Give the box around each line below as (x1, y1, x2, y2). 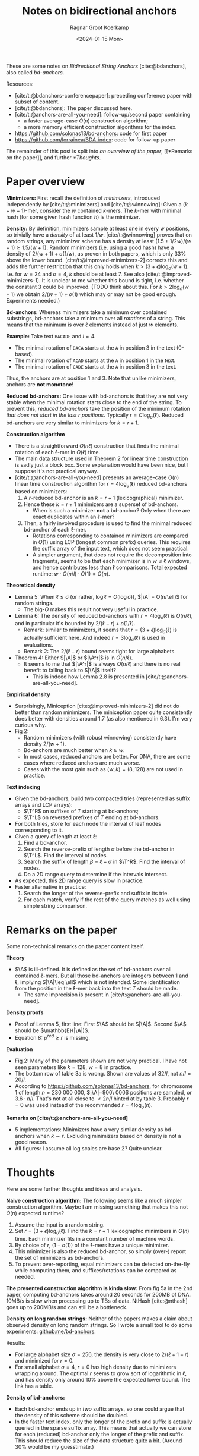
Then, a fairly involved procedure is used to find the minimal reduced (23, 520, 192, 527)
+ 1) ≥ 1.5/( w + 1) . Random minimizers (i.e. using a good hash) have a (6, 244, 174, 251)
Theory (6, 954, 25, 961)
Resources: (6, 80, 34, 87)
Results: (6, 1339, 26, 1346)
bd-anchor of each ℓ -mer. (23, 526, 87, 533)
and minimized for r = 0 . (14, 1357, 74, 1364)
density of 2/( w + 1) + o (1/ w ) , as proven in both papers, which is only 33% (6, 250, 187, 257)
